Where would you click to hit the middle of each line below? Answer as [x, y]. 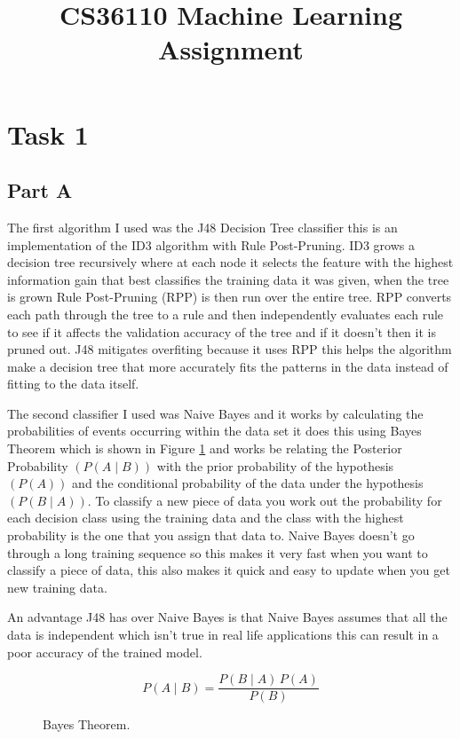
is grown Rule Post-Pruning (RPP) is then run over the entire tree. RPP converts [230, 297]
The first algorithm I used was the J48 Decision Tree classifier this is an [202, 227]
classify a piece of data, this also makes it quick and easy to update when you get [229, 570]
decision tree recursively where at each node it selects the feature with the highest [230, 262]
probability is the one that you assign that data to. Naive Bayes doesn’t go [211, 535]
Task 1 [48, 134]
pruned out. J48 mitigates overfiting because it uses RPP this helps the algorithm [230, 349]
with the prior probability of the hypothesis [275, 465]
